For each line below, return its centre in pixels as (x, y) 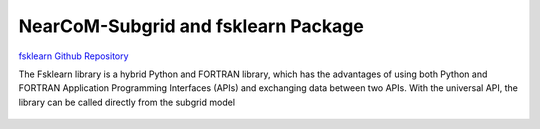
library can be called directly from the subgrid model (126, 102)
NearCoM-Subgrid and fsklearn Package (191, 26)
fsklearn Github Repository (73, 56)
